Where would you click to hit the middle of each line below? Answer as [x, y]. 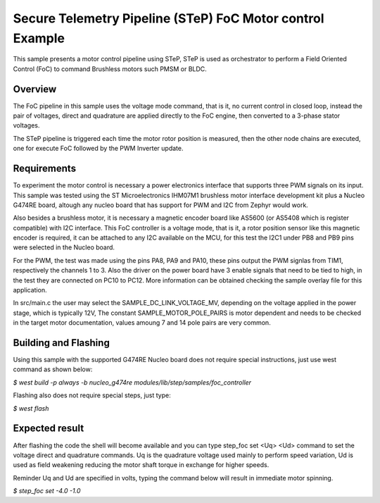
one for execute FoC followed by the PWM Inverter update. [98, 149]
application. [30, 290]
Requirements [45, 169]
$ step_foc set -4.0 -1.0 [47, 491]
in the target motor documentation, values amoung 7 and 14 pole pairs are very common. [142, 323]
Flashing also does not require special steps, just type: [92, 395]
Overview [35, 89]
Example [39, 38]
